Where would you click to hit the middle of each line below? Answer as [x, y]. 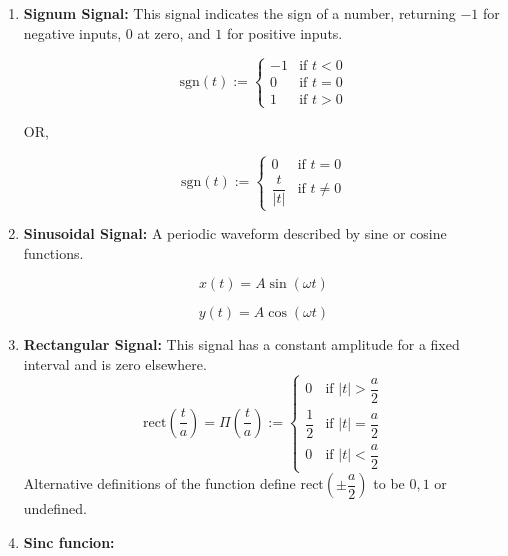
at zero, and [174, 32]
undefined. [55, 508]
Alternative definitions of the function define [159, 483]
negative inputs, [72, 32]
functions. [53, 252]
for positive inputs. [284, 32]
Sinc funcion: [69, 541]
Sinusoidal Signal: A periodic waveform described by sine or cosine [235, 233]
